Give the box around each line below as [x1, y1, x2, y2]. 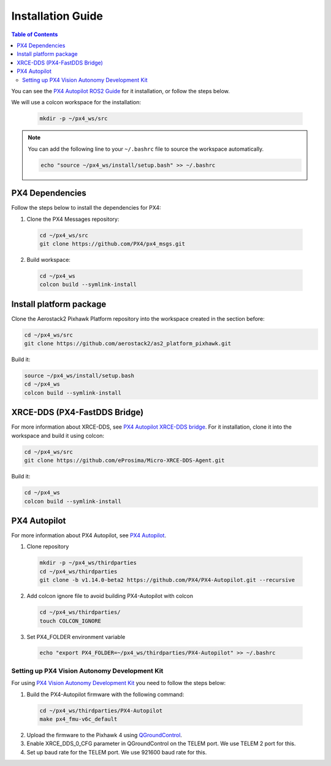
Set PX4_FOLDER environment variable [26, 633, 126, 640]
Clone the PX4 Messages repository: [26, 215, 120, 223]
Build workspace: [26, 256, 70, 263]
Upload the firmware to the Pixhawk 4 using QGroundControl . [26, 731, 182, 738]
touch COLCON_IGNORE [39, 617, 101, 624]
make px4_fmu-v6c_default [39, 715, 118, 722]
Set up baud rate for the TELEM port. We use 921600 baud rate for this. [26, 748, 207, 756]
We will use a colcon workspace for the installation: [11, 99, 141, 106]
